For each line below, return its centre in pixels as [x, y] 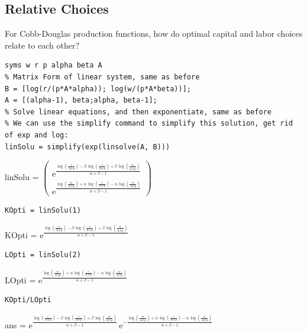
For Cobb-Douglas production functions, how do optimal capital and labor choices [154, 33]
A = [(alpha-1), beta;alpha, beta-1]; [81, 100]
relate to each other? [42, 45]
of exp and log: [37, 135]
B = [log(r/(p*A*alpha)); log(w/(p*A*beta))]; [98, 89]
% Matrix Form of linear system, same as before [102, 77]
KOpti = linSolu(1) [43, 210]
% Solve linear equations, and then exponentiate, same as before [138, 112]
